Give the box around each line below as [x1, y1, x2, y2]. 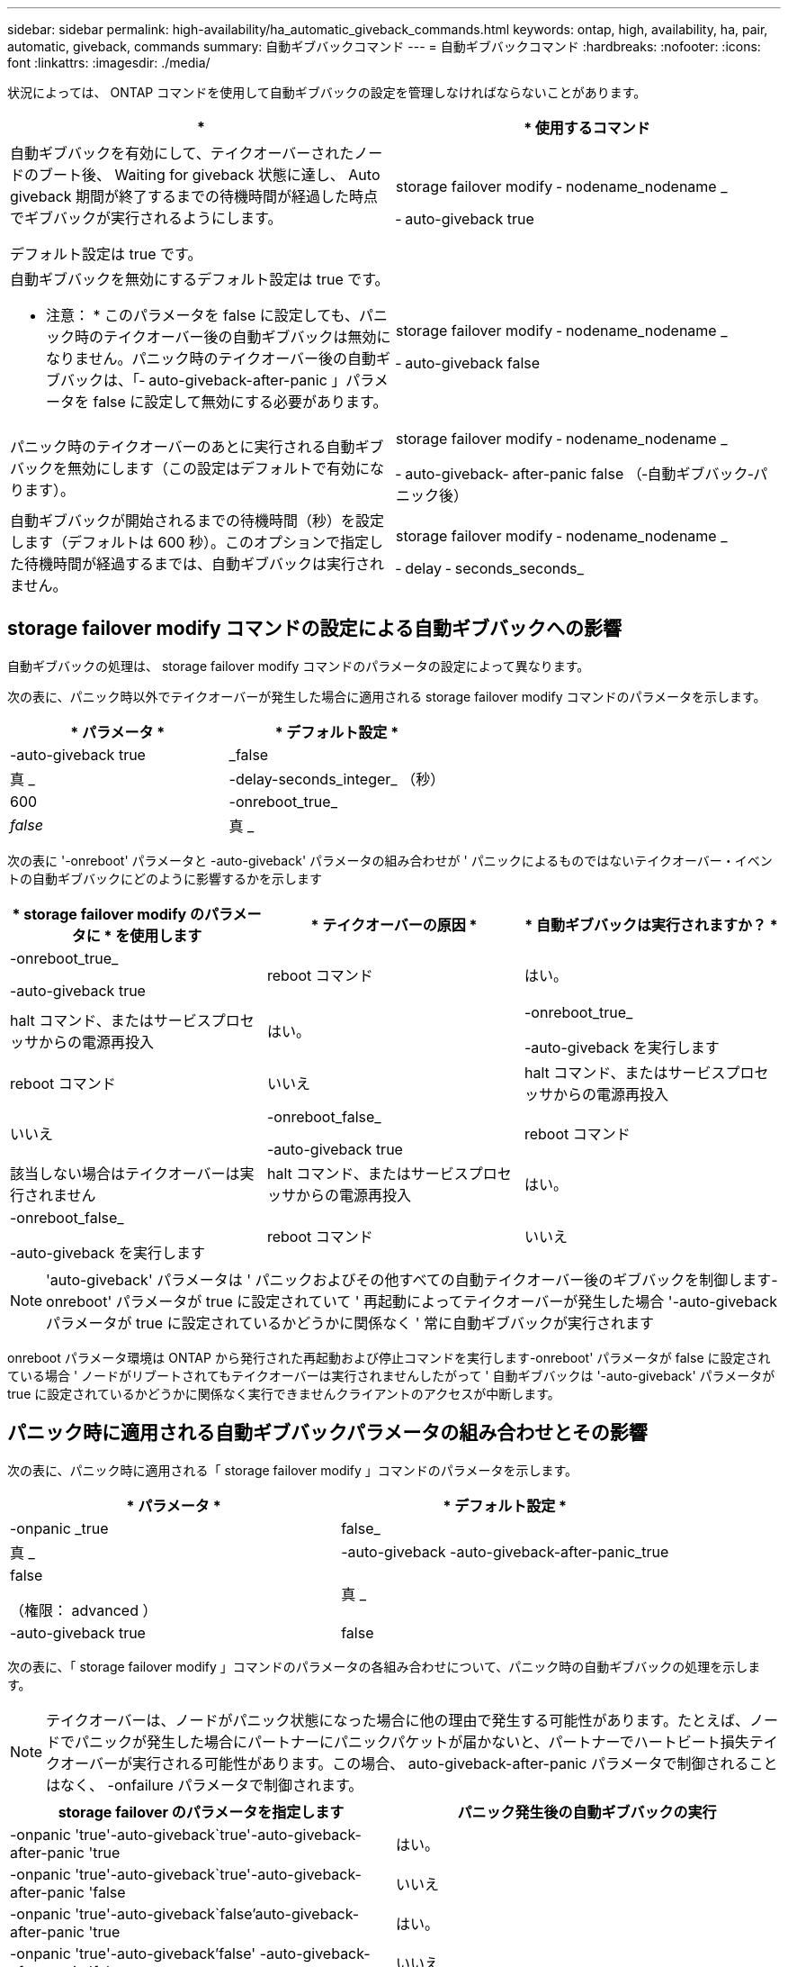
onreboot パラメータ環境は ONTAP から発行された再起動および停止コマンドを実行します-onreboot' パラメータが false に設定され [7, 1349, 771, 1365]
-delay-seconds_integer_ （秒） [228, 769, 445, 788]
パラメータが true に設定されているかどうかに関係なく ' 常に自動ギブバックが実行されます [46, 1313, 654, 1332]
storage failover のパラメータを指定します [58, 1802, 345, 1821]
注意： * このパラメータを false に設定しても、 [46, 306, 360, 324]
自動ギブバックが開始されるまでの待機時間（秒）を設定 [10, 512, 385, 530]
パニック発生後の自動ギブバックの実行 [457, 1802, 717, 1821]
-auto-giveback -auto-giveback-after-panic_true [341, 1542, 669, 1561]
